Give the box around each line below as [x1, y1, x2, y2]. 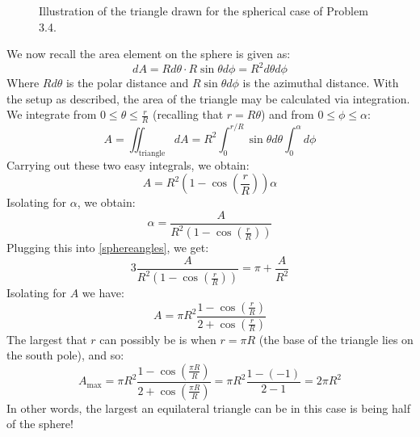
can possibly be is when [99, 330, 216, 347]
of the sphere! [6, 415, 73, 432]
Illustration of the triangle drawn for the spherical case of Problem [39, 2, 368, 19]
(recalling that [152, 106, 224, 123]
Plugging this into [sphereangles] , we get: [6, 239, 209, 256]
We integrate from [6, 106, 97, 123]
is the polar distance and [65, 74, 189, 91]
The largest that [6, 330, 87, 347]
